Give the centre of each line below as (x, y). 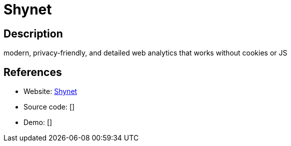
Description (33, 33)
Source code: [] (49, 107)
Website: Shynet (50, 91)
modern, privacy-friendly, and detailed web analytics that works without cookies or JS (145, 53)
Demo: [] (38, 122)
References (33, 72)
